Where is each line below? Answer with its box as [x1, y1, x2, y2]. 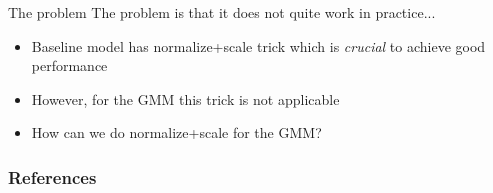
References [8, 164, 97, 189]
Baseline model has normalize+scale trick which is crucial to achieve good [31, 35, 486, 56]
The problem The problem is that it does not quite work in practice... [8, 2, 436, 22]
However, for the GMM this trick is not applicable [31, 88, 340, 109]
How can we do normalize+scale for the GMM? [31, 122, 322, 143]
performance [31, 55, 108, 76]
